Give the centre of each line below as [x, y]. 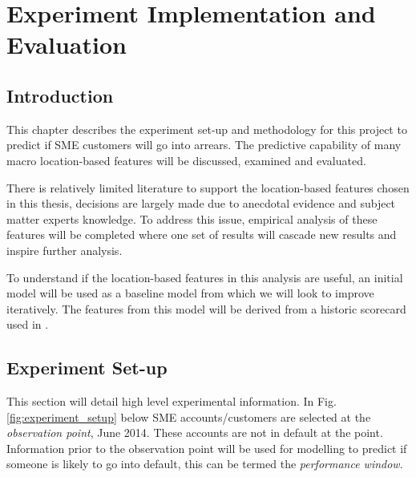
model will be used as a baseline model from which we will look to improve [190, 293]
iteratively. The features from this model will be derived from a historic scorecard [206, 308]
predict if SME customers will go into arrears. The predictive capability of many [204, 145]
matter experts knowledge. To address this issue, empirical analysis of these [192, 218]
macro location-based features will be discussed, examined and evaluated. [186, 160]
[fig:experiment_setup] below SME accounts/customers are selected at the [189, 416]
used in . [28, 324]
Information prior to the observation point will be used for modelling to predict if [207, 448]
